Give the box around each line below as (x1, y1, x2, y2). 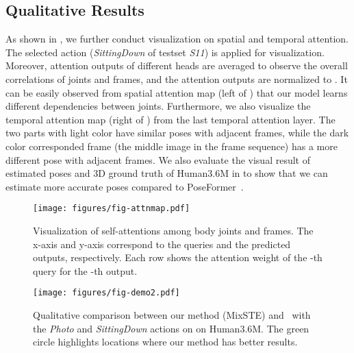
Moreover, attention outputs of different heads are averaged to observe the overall (5, 58, 348, 73)
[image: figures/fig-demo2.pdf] (33, 288, 180, 298)
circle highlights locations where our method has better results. (33, 334, 298, 349)
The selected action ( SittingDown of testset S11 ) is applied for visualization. (5, 45, 325, 59)
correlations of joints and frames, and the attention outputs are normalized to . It (5, 71, 348, 86)
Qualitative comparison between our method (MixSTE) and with (33, 308, 311, 322)
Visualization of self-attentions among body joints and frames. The (33, 223, 314, 237)
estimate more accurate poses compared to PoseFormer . (5, 179, 244, 193)
